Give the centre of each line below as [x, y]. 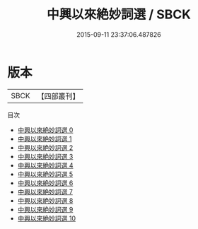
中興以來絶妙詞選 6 [45, 183]
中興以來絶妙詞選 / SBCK [119, 14]
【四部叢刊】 [58, 96]
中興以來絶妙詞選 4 [45, 165]
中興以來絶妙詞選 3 [45, 156]
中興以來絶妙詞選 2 [45, 147]
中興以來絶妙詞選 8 [45, 200]
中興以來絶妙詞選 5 [45, 174]
